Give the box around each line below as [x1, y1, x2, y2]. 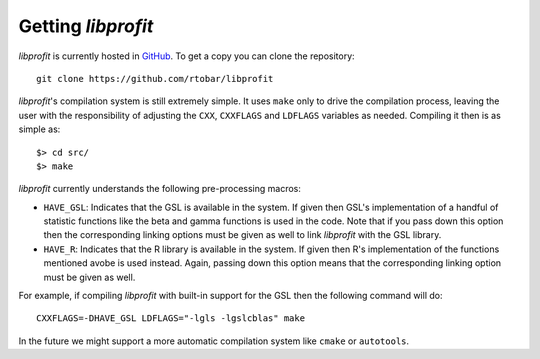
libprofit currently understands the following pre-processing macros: [18, 183, 302, 195]
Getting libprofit [18, 15, 154, 37]
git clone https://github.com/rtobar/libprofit [36, 73, 274, 84]
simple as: [18, 123, 61, 135]
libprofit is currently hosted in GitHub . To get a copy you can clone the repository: [18, 50, 355, 62]
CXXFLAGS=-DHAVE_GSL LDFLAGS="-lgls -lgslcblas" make [36, 313, 305, 324]
